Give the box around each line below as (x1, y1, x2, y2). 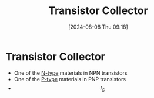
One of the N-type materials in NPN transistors (14, 69, 128, 76)
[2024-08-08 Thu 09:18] (68, 23, 129, 30)
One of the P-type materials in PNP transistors (14, 75, 126, 82)
